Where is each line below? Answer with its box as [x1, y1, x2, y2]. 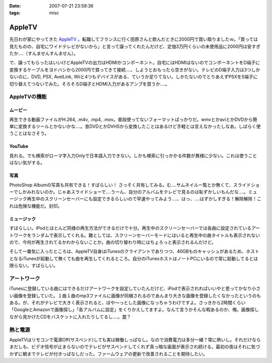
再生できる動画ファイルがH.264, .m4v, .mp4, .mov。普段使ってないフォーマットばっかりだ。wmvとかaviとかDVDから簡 [9, 116, 257, 122]
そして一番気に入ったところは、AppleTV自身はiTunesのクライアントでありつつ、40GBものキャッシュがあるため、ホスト [9, 248, 259, 254]
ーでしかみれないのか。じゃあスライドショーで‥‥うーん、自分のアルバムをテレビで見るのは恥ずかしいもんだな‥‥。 [9, 189, 249, 195]
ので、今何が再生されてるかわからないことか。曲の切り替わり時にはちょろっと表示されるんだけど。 [9, 239, 217, 245]
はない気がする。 [9, 160, 45, 166]
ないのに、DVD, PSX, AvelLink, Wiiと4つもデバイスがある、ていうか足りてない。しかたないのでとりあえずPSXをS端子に [9, 74, 258, 80]
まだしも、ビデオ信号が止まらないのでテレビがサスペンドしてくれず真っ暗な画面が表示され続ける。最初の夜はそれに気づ [9, 344, 260, 350]
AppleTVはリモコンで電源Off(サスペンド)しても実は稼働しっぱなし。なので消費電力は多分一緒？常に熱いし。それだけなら [9, 336, 261, 342]
